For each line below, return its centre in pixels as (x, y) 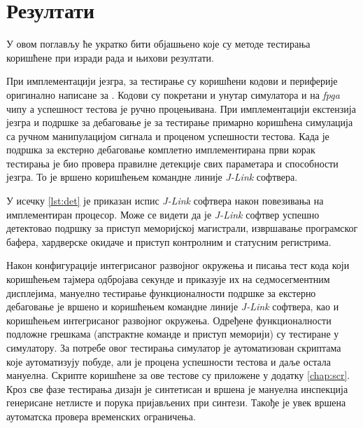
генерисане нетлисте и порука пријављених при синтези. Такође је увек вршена (176, 402)
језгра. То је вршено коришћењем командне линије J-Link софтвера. (152, 177)
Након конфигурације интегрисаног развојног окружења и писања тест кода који (178, 265)
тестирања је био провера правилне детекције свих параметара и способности (172, 163)
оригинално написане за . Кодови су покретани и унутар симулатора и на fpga (173, 94)
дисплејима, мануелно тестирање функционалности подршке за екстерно (161, 292)
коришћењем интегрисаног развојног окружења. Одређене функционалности (169, 320)
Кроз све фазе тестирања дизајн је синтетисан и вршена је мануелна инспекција (177, 388)
